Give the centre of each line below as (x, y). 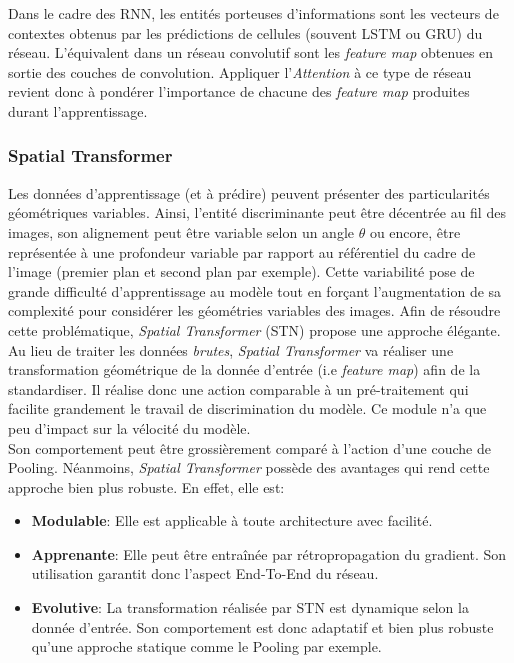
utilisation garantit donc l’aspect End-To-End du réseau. (205, 573)
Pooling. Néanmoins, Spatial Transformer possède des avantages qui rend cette (249, 467)
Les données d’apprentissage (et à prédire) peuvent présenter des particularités (249, 192)
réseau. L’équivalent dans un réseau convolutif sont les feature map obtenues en (251, 52)
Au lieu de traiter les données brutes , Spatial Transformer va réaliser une (231, 349)
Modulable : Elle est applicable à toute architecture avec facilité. (232, 520)
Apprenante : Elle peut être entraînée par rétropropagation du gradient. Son (269, 553)
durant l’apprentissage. (78, 110)
